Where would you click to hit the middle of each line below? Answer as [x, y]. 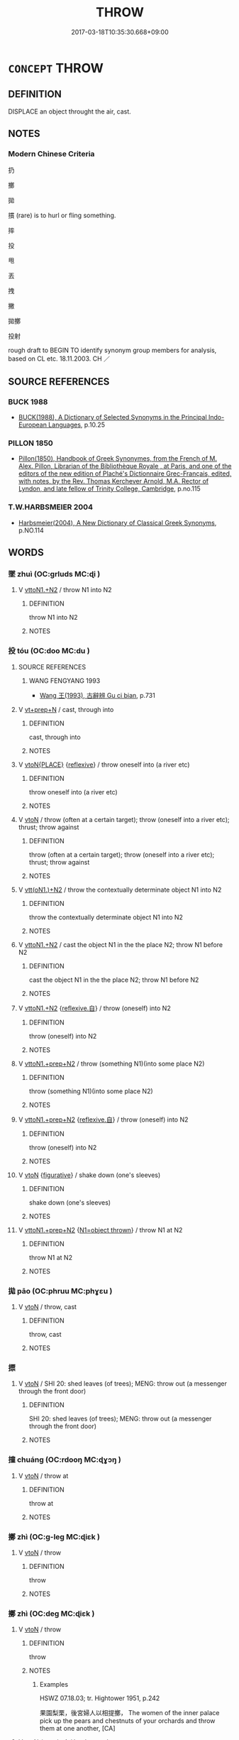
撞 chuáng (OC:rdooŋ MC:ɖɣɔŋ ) [65, 1460]
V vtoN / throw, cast [48, 1307]
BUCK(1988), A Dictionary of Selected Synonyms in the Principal [113, 417]
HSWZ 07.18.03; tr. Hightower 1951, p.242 [100, 1698]
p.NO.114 [31, 530]
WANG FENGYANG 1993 [65, 680]
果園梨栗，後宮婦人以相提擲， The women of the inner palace [129, 1713]
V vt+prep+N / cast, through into [66, 709]
